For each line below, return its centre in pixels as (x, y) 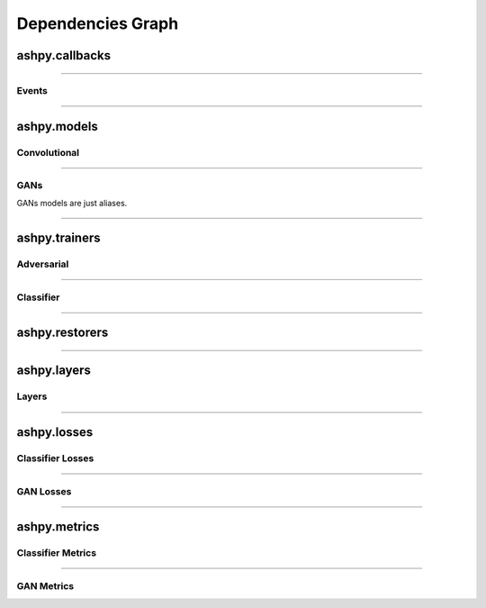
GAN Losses (44, 491)
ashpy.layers (54, 371)
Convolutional (48, 152)
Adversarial (43, 264)
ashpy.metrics (58, 527)
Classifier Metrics (57, 553)
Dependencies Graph (98, 23)
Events (32, 90)
